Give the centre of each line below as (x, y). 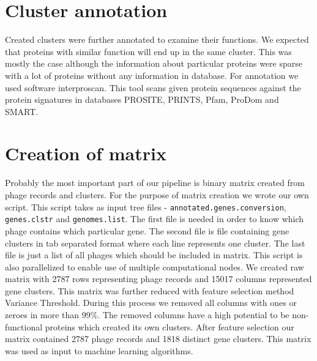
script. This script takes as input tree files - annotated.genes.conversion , (146, 207)
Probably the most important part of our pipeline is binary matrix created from (155, 183)
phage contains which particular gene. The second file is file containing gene (147, 230)
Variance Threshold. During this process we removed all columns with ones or (151, 303)
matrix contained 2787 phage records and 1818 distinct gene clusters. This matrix (158, 339)
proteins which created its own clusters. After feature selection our (170, 326)
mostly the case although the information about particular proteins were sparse (154, 63)
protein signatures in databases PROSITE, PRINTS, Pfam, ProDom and (142, 99)
